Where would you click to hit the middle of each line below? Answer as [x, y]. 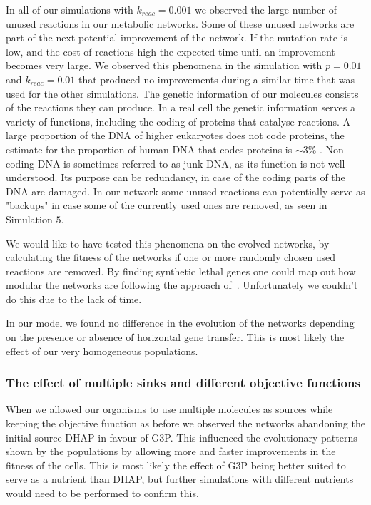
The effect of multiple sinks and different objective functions [183, 383]
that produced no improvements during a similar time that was [216, 79]
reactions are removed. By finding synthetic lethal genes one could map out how [181, 271]
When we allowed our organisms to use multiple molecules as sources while [169, 409]
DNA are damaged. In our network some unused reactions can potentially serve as [185, 191]
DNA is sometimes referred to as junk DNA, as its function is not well [191, 163]
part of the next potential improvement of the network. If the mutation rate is [177, 37]
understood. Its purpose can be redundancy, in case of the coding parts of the [176, 177]
